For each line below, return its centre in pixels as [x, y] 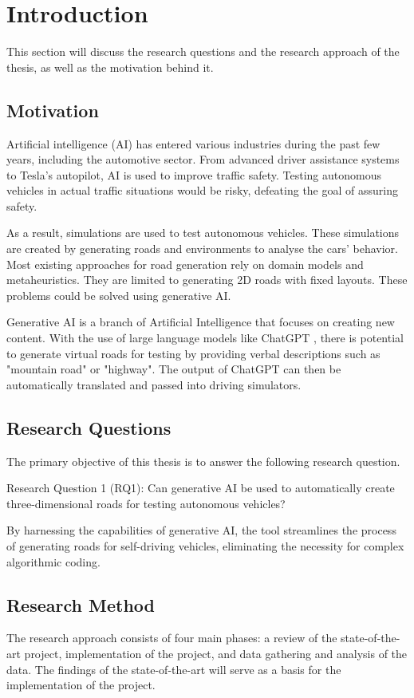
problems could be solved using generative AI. [119, 295]
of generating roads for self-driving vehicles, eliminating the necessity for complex [205, 546]
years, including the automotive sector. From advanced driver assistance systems [203, 159]
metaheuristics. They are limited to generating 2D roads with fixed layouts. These [207, 280]
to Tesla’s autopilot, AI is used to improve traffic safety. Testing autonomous [194, 174]
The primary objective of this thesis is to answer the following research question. [203, 461]
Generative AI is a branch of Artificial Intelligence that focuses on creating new [201, 322]
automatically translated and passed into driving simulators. [154, 384]
